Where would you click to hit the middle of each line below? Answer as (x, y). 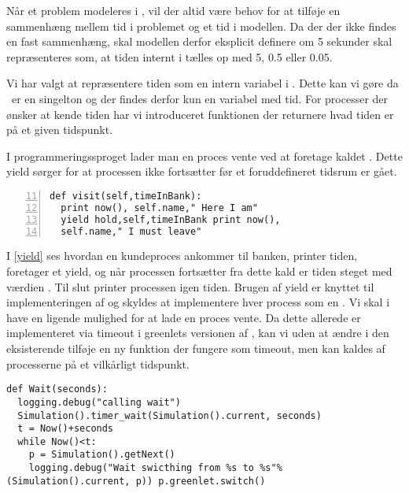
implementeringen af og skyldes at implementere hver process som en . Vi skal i (198, 302)
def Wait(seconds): (57, 389)
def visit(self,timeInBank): (126, 196)
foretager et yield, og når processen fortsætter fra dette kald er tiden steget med (199, 271)
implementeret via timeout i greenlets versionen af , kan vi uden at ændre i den (198, 333)
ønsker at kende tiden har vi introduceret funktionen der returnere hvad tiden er (200, 114)
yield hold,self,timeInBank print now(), (171, 219)
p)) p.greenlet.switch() (201, 481)
